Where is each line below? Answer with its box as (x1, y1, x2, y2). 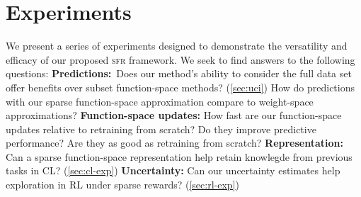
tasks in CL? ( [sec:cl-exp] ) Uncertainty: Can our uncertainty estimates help (6, 163, 340, 178)
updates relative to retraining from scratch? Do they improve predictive (6, 121, 316, 136)
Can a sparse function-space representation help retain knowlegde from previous (6, 149, 353, 164)
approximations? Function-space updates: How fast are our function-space (6, 108, 342, 123)
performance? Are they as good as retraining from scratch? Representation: (6, 135, 343, 150)
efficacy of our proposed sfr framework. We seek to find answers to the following (6, 52, 355, 67)
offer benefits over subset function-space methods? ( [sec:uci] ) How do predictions (6, 79, 355, 94)
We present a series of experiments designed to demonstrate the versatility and (6, 38, 348, 53)
